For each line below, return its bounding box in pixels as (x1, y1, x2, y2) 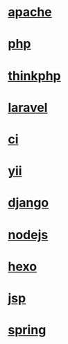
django (8, 195, 49, 211)
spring (8, 322, 46, 338)
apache (8, 4, 53, 20)
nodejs (8, 227, 49, 243)
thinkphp (8, 67, 61, 83)
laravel (8, 99, 48, 115)
